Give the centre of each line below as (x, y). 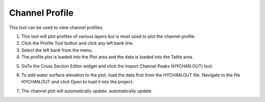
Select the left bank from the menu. (57, 50)
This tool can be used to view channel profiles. (56, 27)
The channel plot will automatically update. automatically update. (87, 91)
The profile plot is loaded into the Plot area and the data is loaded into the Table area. (107, 57)
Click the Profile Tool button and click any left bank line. (78, 43)
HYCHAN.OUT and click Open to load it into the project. (78, 82)
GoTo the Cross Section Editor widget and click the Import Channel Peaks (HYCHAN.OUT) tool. (117, 66)
